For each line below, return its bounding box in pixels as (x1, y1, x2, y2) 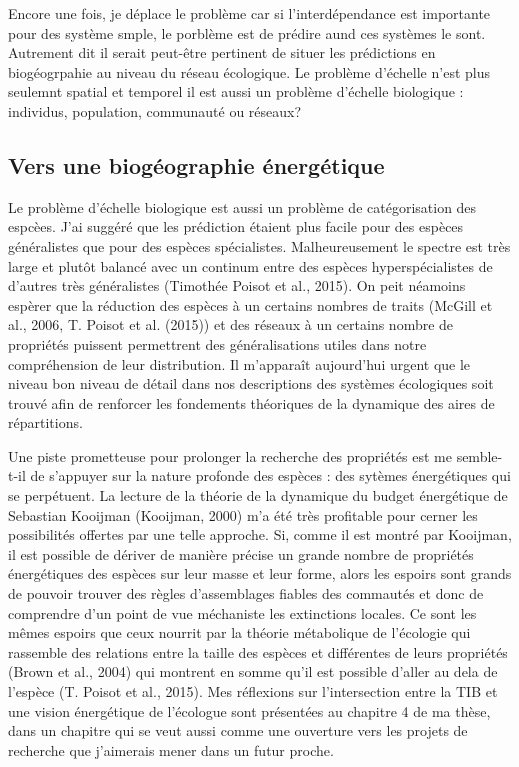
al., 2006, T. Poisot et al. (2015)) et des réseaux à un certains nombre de (8, 314, 454, 335)
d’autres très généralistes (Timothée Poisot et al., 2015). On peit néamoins (8, 275, 466, 296)
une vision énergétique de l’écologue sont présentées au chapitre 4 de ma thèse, (8, 700, 491, 721)
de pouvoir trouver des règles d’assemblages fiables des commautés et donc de (8, 583, 484, 604)
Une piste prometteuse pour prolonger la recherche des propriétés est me (8, 445, 452, 466)
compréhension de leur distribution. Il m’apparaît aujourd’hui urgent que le (8, 353, 471, 374)
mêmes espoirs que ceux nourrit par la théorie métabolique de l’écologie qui (8, 622, 471, 643)
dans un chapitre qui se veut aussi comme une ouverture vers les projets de (8, 720, 468, 741)
